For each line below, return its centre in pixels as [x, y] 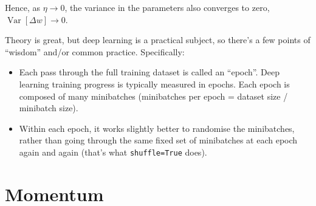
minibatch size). [49, 108]
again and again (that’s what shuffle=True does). [113, 152]
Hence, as [23, 7]
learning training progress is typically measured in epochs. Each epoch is [154, 84]
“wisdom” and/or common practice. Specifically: [95, 51]
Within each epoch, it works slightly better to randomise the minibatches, [157, 128]
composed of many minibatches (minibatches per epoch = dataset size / [153, 96]
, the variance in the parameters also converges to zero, [167, 7]
